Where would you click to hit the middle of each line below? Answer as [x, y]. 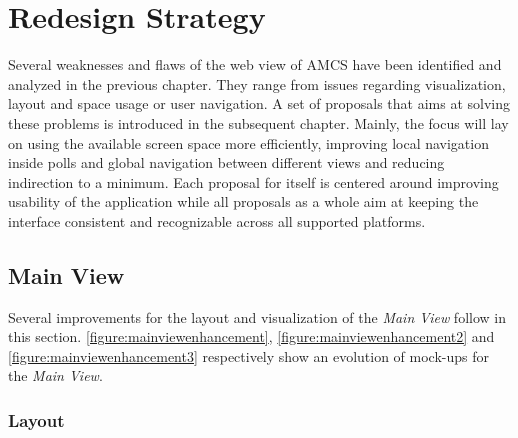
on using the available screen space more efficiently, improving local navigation [248, 142]
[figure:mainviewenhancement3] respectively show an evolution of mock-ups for [249, 355]
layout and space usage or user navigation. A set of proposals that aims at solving [259, 103]
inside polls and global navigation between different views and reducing [226, 162]
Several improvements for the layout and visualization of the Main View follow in [257, 316]
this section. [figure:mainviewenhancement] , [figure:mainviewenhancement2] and [251, 336]
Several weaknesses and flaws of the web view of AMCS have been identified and [255, 64]
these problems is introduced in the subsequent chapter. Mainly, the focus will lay [258, 122]
